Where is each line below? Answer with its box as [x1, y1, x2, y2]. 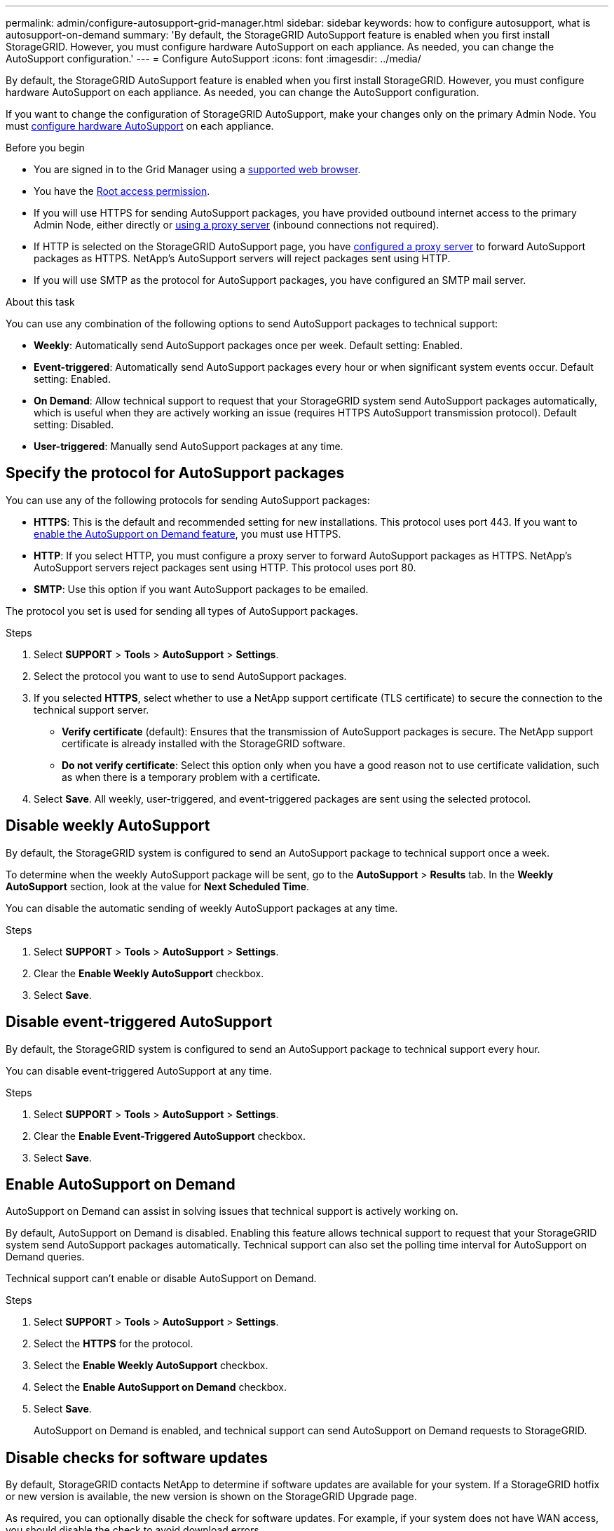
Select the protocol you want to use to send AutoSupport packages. [34, 669, 347, 682]
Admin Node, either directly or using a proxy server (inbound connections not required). [34, 219, 439, 231]
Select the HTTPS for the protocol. [34, 1338, 193, 1350]
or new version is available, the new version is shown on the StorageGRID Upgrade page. [6, 1490, 417, 1503]
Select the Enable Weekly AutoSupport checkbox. [34, 1359, 268, 1372]
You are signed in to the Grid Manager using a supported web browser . [34, 163, 361, 175]
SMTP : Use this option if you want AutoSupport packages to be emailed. [34, 583, 369, 595]
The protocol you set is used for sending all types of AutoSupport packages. [6, 604, 359, 617]
